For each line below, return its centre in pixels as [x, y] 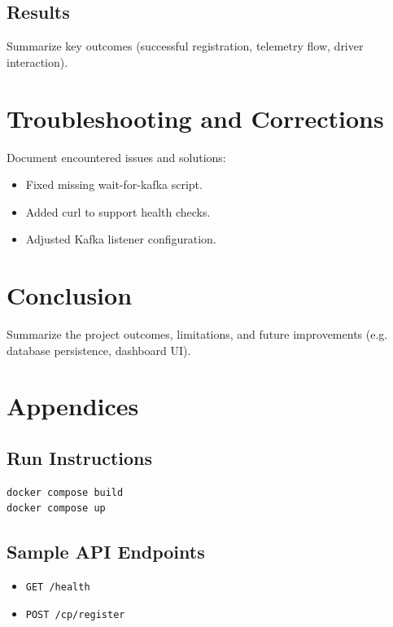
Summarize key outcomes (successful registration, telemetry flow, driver [185, 46]
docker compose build [65, 492]
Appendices [73, 406]
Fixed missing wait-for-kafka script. [114, 184]
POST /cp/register [75, 614]
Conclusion [70, 295]
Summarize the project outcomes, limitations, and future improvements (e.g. [197, 334]
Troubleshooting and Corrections [195, 118]
